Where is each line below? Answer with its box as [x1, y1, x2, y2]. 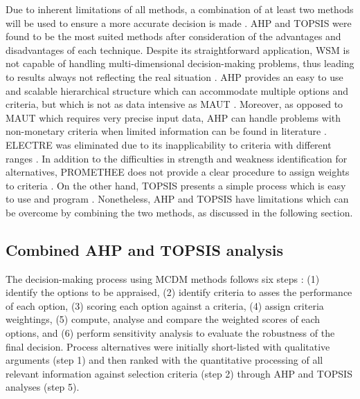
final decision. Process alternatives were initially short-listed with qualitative [6, 339, 330, 353]
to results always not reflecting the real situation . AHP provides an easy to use [6, 69, 343, 84]
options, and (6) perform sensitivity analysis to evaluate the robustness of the [6, 326, 335, 340]
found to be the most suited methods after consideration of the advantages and [6, 29, 341, 44]
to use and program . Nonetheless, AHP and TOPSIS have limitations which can [6, 192, 349, 206]
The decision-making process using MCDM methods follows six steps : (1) [6, 271, 320, 286]
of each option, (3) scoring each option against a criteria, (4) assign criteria [6, 298, 324, 313]
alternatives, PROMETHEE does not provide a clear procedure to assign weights [6, 165, 350, 179]
